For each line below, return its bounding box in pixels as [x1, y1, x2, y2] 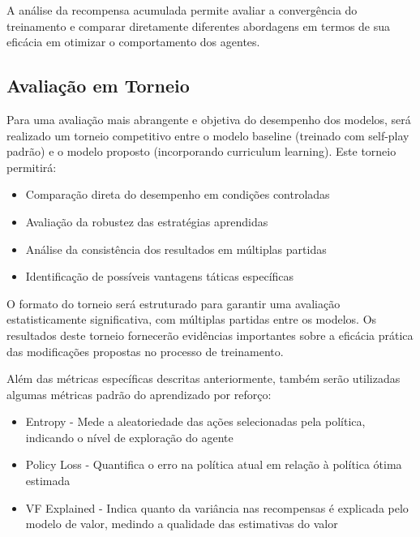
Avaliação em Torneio [6, 73, 190, 98]
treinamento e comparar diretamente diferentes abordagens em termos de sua [6, 17, 391, 34]
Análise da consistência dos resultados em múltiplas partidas [25, 240, 327, 257]
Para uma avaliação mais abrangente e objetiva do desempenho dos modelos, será [6, 110, 411, 127]
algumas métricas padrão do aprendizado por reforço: [6, 385, 272, 402]
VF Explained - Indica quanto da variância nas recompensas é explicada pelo [25, 499, 409, 516]
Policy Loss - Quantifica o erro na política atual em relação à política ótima [25, 456, 402, 473]
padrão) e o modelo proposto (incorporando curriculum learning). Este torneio [6, 143, 396, 160]
